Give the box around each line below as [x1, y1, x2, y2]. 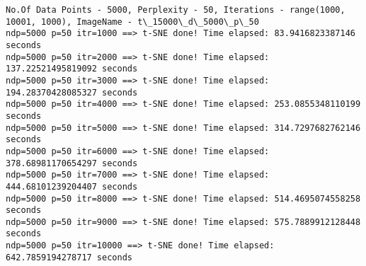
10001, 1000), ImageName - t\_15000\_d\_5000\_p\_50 [6, 16, 259, 27]
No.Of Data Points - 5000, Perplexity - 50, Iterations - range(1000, [6, 5, 345, 15]
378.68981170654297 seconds [6, 158, 138, 168]
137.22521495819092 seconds [6, 64, 138, 74]
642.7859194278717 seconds [6, 252, 132, 262]
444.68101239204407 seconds [6, 181, 138, 192]
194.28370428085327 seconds [6, 87, 138, 98]
